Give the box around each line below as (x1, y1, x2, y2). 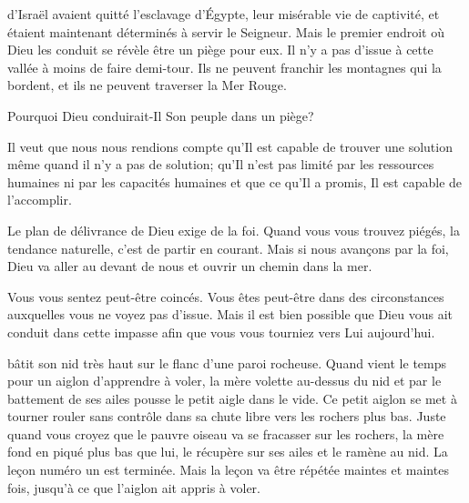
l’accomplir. (7, 190, 72, 209)
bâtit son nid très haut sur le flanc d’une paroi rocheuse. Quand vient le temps (7, 353, 447, 372)
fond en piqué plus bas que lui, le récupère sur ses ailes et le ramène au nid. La (7, 442, 448, 461)
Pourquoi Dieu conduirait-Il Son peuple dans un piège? (7, 106, 314, 125)
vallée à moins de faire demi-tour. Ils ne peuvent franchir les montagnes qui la (7, 57, 442, 76)
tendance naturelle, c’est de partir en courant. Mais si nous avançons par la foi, (7, 238, 449, 257)
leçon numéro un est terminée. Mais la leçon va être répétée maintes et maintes (7, 460, 449, 479)
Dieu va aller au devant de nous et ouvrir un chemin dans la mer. (7, 257, 372, 276)
